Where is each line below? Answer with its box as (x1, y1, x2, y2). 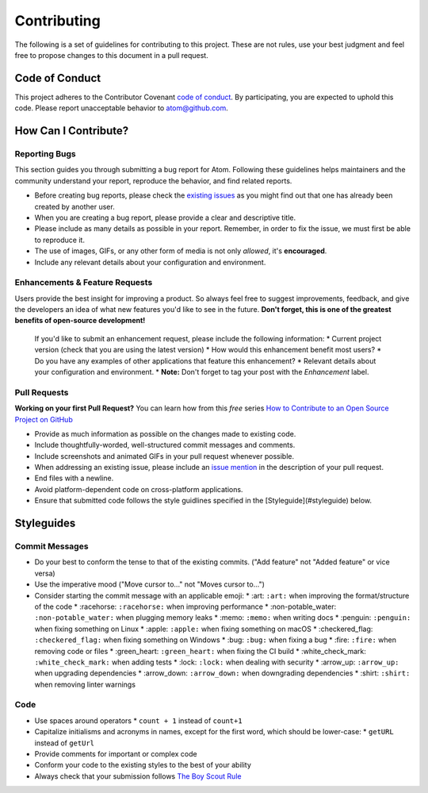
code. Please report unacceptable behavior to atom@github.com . (14, 103, 229, 113)
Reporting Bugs (14, 148, 76, 160)
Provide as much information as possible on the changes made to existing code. (34, 429, 296, 438)
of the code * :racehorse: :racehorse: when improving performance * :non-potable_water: (34, 602, 337, 611)
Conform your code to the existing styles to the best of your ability (34, 760, 251, 770)
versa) (34, 568, 55, 578)
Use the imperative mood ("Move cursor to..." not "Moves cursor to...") (34, 579, 266, 589)
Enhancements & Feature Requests (14, 277, 153, 288)
